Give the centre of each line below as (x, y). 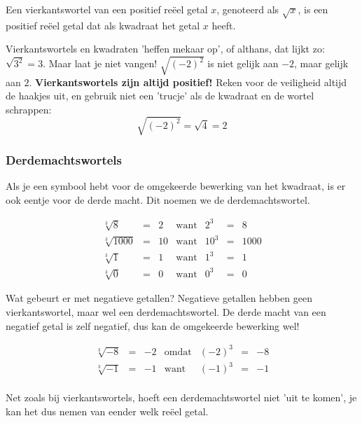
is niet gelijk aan (243, 63)
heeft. (224, 25)
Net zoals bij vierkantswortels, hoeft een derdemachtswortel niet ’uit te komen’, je (181, 397)
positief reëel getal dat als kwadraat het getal (103, 25)
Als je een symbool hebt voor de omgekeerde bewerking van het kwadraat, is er (176, 186)
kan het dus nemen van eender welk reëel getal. (107, 411)
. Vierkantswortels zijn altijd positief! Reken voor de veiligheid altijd (188, 82)
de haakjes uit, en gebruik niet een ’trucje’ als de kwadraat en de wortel (160, 96)
